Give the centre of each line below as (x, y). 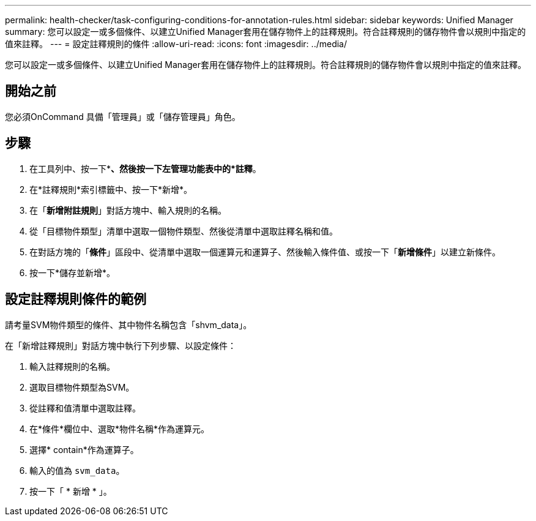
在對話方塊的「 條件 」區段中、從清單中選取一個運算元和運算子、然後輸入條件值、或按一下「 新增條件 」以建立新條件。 (265, 252)
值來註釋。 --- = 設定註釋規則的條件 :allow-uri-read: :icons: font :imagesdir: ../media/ (176, 44)
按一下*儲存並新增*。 (73, 272)
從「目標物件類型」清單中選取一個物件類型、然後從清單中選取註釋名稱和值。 (184, 231)
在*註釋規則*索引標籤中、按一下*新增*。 (111, 189)
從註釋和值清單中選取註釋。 (85, 408)
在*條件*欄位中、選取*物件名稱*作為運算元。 (120, 429)
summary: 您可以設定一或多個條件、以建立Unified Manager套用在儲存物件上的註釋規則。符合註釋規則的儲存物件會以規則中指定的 (266, 32)
